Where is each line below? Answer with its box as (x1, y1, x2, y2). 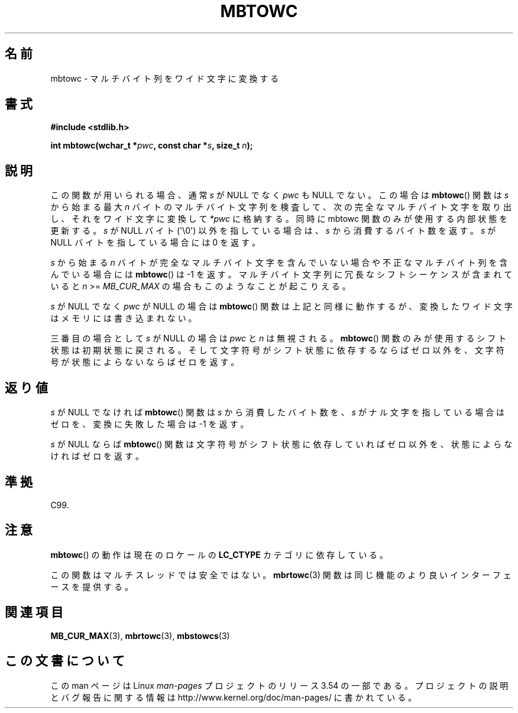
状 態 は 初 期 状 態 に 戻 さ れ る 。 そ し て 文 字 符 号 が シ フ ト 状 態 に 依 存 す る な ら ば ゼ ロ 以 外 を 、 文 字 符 (50, 345, 504, 356)
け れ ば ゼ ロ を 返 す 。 (50, 451, 144, 462)
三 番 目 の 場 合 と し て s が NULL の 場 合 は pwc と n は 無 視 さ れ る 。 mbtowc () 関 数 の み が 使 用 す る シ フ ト (50, 333, 507, 344)
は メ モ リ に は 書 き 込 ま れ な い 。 (50, 313, 197, 324)
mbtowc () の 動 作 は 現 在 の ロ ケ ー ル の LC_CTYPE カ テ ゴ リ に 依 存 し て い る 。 (50, 549, 388, 560)
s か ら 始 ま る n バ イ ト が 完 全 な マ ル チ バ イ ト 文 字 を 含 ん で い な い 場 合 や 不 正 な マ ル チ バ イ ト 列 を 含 (50, 257, 508, 268)
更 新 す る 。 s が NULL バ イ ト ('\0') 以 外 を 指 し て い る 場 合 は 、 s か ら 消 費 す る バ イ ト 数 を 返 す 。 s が (50, 225, 496, 236)
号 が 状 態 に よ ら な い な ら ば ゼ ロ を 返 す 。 (50, 357, 239, 367)
